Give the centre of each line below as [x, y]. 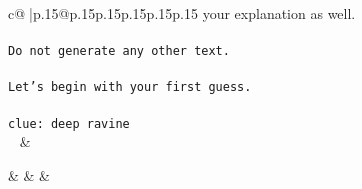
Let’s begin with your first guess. [130, 87]
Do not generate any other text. [119, 51]
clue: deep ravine [69, 123]
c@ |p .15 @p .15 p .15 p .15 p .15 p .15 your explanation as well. [182, 13]
